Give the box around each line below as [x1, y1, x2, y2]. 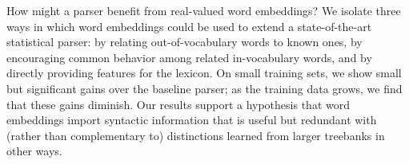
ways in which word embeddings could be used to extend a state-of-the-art [6, 18, 372, 34]
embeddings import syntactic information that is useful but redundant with [6, 111, 377, 128]
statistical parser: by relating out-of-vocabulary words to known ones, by [6, 33, 363, 50]
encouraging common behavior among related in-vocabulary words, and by [6, 49, 372, 65]
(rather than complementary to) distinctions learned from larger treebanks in [6, 127, 385, 143]
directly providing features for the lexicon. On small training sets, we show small [6, 64, 402, 81]
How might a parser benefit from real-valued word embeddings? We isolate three [6, 2, 401, 18]
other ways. [6, 143, 62, 159]
